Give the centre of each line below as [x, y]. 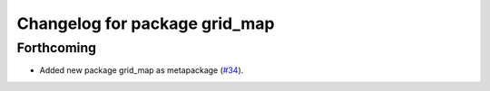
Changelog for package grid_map [146, 23]
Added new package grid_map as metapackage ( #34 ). [142, 70]
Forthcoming [57, 48]
